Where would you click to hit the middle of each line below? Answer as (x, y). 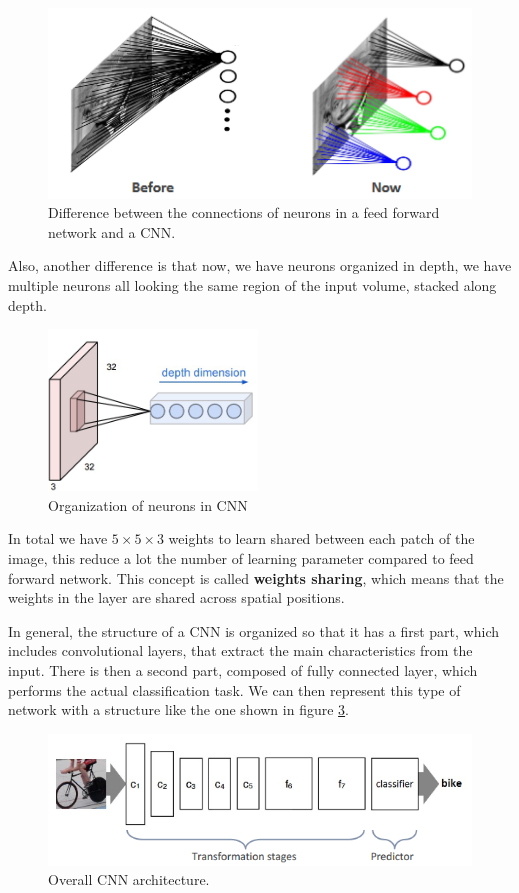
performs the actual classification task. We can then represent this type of (234, 689)
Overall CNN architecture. (129, 879)
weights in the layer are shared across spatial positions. (176, 597)
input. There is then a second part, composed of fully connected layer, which (243, 669)
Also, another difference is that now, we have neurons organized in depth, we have (260, 265)
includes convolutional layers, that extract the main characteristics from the (240, 650)
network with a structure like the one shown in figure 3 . (178, 709)
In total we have (58, 538)
